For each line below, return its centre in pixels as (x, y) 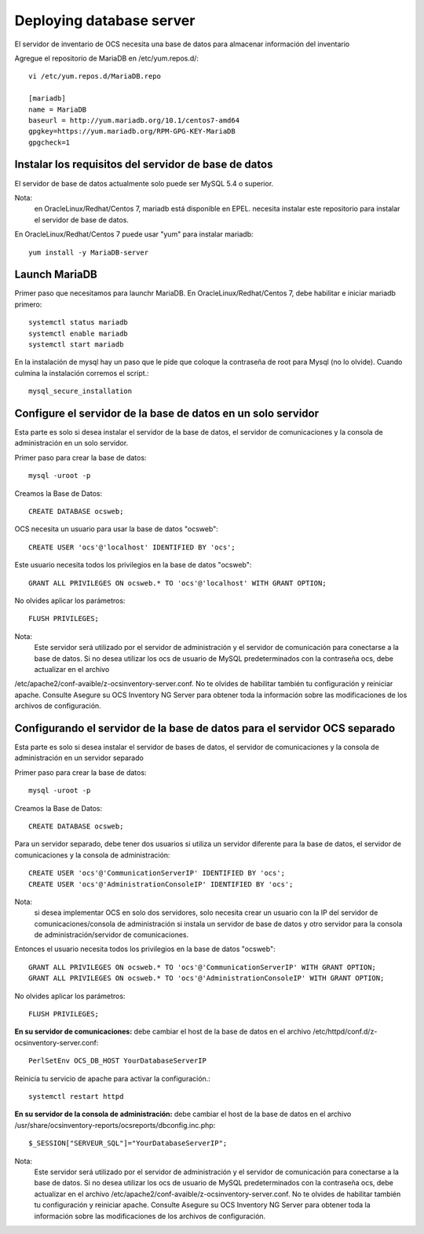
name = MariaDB (58, 109)
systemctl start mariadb (76, 345)
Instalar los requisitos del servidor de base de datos (144, 165)
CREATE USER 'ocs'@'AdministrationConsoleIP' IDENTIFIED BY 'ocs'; (161, 884)
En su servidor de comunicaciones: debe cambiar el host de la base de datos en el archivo (163, 1032)
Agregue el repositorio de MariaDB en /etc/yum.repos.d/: (107, 58)
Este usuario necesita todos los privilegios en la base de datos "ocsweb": (133, 565)
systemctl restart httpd (76, 1096)
